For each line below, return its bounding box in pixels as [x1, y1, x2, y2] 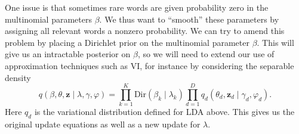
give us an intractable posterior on [5, 48, 131, 60]
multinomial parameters [5, 13, 92, 25]
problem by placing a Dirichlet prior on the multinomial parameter [5, 36, 249, 48]
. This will [257, 36, 294, 48]
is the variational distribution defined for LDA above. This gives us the [34, 105, 295, 118]
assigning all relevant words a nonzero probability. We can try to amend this [5, 24, 285, 37]
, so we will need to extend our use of [137, 48, 275, 60]
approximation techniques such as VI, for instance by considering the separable [5, 59, 294, 71]
